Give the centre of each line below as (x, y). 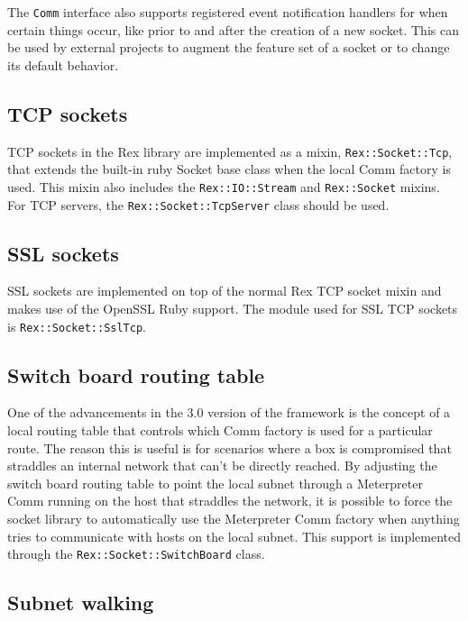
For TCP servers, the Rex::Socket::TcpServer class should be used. (198, 204)
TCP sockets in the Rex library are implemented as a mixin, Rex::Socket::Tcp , (230, 151)
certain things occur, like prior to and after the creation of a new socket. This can (233, 29)
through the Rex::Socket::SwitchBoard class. (136, 554)
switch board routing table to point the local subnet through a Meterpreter (215, 483)
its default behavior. (63, 64)
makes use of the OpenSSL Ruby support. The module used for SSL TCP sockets (233, 308)
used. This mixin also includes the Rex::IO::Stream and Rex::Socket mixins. (224, 186)
